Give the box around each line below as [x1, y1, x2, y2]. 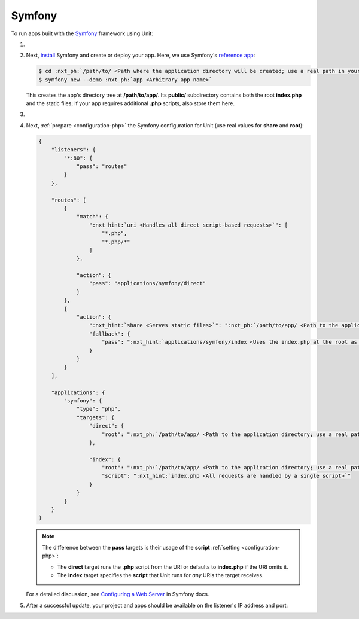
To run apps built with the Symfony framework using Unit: [11, 30, 154, 37]
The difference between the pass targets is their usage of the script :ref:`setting [42, 544, 241, 551]
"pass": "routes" [76, 163, 127, 170]
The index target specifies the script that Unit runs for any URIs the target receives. [57, 571, 264, 578]
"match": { [76, 213, 109, 220]
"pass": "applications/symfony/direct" [89, 280, 206, 287]
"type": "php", [76, 405, 121, 413]
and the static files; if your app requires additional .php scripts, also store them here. [26, 100, 235, 107]
